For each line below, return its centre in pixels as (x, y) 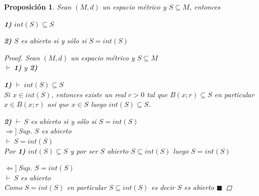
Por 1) (15, 150)
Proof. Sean (22, 57)
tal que (157, 94)
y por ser (84, 150)
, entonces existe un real (88, 94)
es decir (163, 187)
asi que (58, 104)
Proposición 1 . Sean (38, 7)
